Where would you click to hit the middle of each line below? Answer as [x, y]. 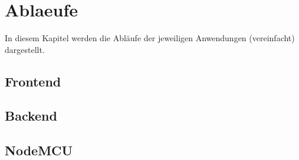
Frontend [33, 81]
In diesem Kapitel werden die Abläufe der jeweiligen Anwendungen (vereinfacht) [150, 38]
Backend [31, 116]
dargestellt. [25, 49]
